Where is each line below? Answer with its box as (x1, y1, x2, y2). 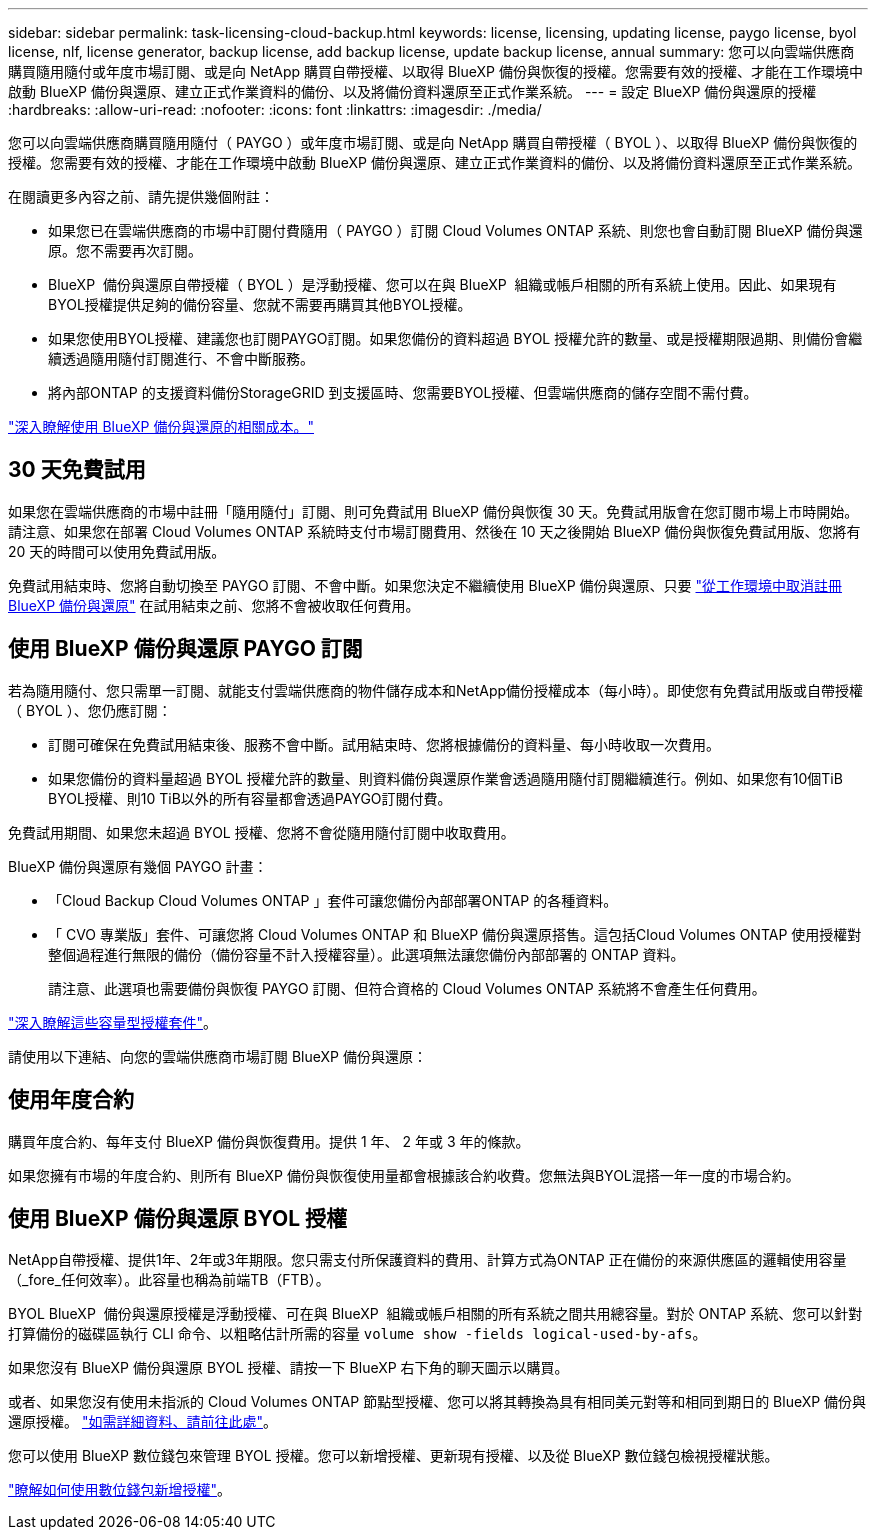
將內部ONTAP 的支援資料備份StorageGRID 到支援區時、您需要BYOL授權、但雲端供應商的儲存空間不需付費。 (48, 384, 758, 401)
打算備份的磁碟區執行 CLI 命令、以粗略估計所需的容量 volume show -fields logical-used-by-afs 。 (8, 1325, 707, 1343)
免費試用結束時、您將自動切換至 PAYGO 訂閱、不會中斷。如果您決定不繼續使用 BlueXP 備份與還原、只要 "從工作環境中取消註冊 (8, 576, 843, 594)
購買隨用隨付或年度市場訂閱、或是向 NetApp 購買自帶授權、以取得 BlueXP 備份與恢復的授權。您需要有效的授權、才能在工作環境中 (8, 63, 863, 80)
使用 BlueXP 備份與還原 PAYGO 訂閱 (8, 636, 363, 662)
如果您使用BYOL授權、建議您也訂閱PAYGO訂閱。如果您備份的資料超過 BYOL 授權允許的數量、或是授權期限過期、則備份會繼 (48, 330, 863, 347)
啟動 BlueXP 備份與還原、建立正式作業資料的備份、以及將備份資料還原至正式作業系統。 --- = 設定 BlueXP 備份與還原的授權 (8, 83, 817, 100)
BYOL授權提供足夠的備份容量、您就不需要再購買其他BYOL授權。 (48, 296, 472, 313)
